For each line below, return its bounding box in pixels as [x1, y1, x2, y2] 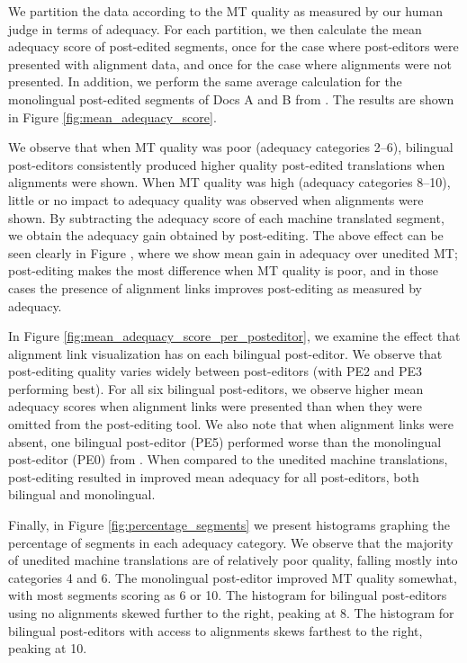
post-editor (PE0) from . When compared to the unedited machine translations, [8, 450, 448, 469]
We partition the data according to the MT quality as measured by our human [8, 2, 443, 20]
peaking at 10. [8, 639, 87, 658]
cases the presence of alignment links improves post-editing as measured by [8, 278, 422, 297]
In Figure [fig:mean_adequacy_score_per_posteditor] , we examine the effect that [8, 327, 461, 345]
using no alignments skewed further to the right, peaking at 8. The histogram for [8, 604, 454, 622]
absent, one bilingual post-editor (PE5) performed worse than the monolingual [8, 432, 442, 451]
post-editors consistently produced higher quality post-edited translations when [8, 155, 445, 174]
